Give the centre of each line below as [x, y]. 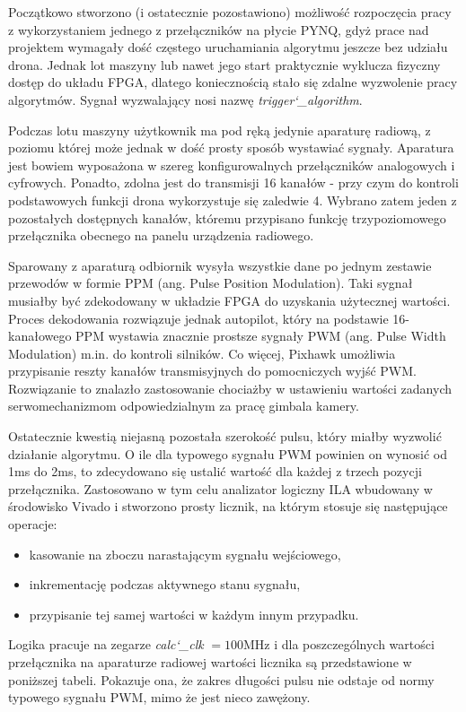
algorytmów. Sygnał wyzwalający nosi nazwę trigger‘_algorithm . [185, 99]
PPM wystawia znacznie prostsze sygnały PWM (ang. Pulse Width [261, 336]
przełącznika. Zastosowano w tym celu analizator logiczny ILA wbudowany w [220, 488]
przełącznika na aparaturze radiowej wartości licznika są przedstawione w [210, 662]
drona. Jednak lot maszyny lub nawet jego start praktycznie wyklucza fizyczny [224, 64]
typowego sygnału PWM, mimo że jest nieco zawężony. [159, 697]
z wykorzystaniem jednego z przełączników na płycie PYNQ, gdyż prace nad [219, 29]
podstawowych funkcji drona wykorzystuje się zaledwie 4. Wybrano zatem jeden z [233, 200]
